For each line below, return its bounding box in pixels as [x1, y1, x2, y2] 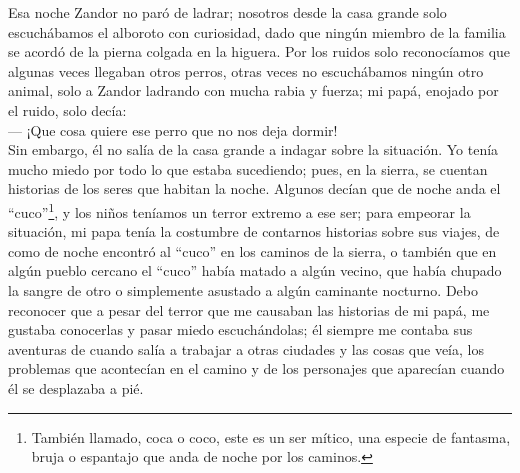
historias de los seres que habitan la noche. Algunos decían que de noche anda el [8, 178, 501, 199]
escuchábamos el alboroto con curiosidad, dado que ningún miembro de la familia [8, 21, 506, 42]
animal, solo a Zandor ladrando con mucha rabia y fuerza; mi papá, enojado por [8, 80, 499, 101]
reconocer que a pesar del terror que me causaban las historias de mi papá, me [8, 299, 490, 320]
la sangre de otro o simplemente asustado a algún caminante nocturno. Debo [8, 279, 478, 300]
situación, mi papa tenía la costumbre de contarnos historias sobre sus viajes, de [8, 221, 500, 242]
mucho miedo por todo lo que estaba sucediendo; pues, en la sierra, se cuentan [8, 158, 488, 179]
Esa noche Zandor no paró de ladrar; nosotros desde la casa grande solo [8, 2, 447, 22]
